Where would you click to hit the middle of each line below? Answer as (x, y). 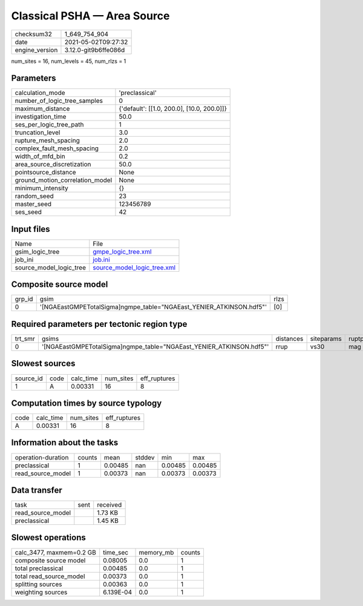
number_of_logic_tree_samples (59, 101)
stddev (145, 457)
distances (289, 339)
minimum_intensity (42, 188)
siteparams (326, 339)
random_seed (34, 196)
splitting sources (39, 584)
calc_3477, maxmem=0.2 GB (55, 552)
